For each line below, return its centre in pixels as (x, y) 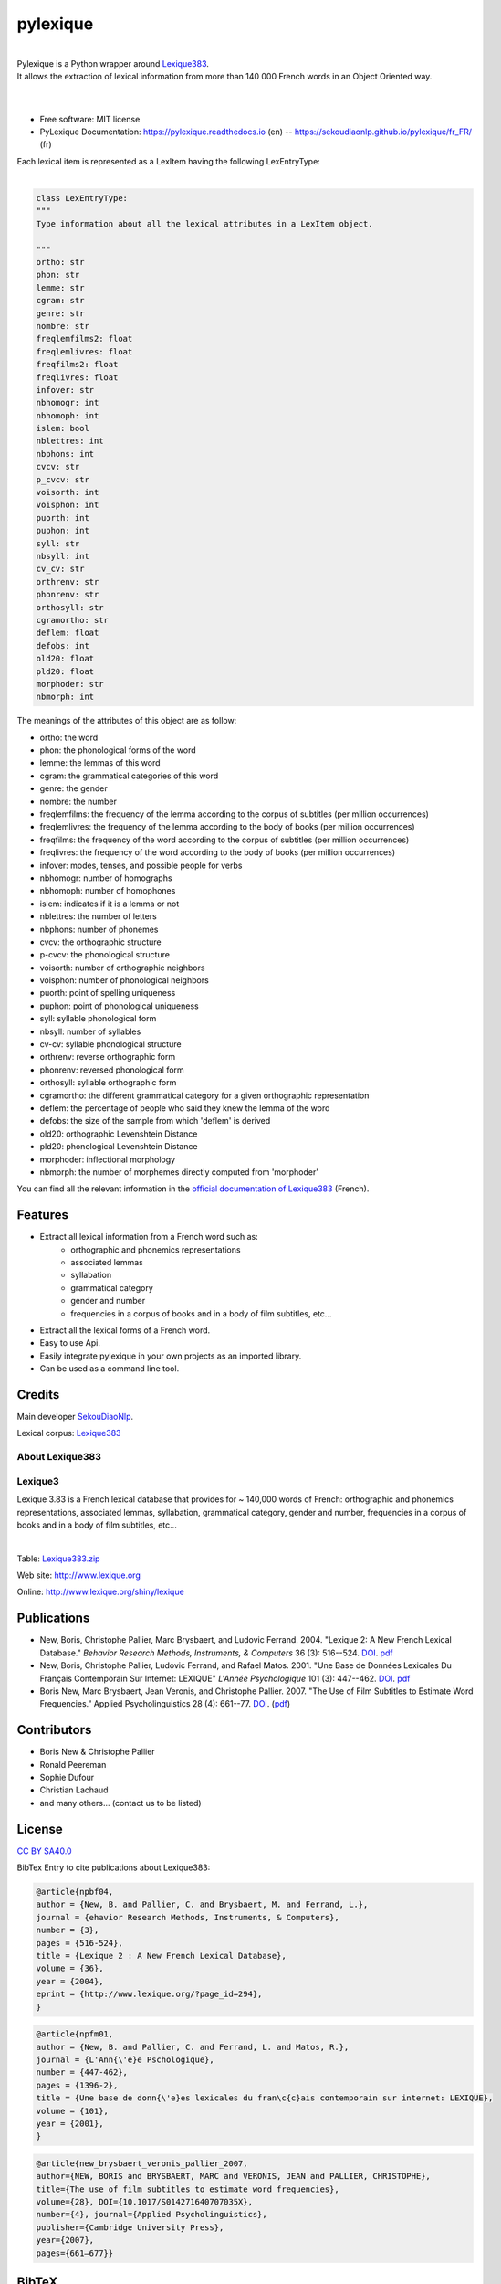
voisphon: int (68, 505)
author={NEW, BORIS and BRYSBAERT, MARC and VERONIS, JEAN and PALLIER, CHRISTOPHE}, (233, 2176)
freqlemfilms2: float (84, 339)
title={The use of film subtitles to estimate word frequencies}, (188, 2189)
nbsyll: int (63, 556)
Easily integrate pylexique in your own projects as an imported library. (171, 1356)
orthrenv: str (68, 582)
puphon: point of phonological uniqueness (120, 1006)
